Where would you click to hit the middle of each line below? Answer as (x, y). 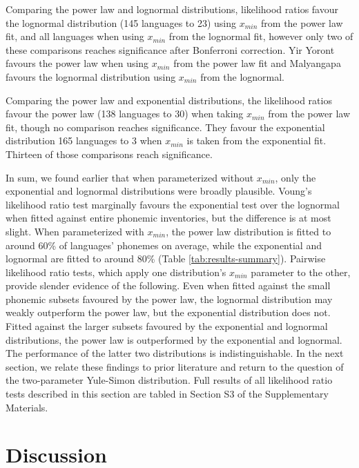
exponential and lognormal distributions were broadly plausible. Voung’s (159, 191)
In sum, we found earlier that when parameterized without (130, 177)
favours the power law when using (77, 63)
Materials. (27, 407)
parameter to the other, (301, 272)
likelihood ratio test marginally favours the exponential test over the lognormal (173, 204)
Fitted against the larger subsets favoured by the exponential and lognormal (167, 326)
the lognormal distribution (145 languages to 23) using (121, 22)
